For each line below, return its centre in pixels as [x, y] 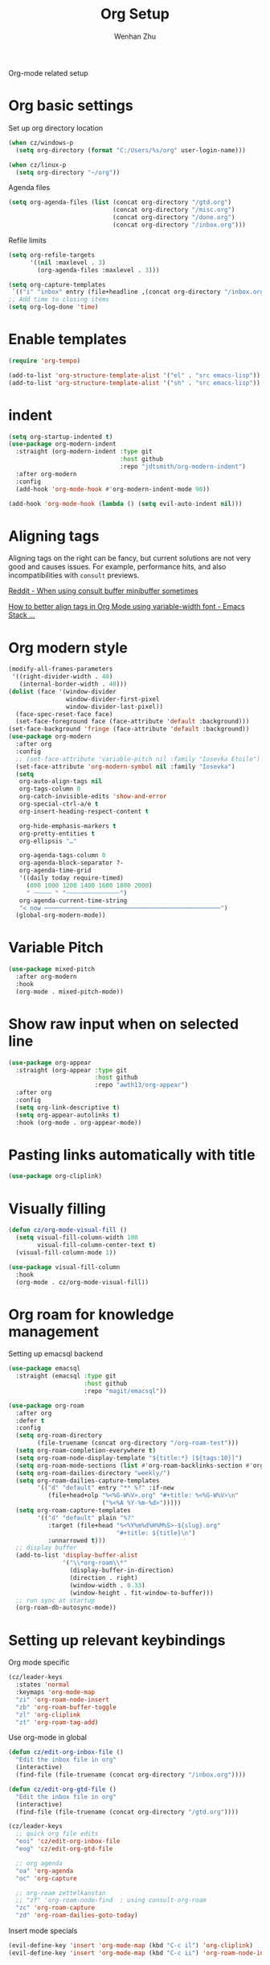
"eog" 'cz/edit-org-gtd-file [64, 1849]
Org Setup [135, 14]
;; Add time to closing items [59, 300]
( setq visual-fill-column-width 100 [77, 1237]
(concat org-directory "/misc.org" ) [174, 210]
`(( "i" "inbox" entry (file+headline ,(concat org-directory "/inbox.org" [139, 292]
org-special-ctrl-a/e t [59, 804]
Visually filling [57, 1208]
